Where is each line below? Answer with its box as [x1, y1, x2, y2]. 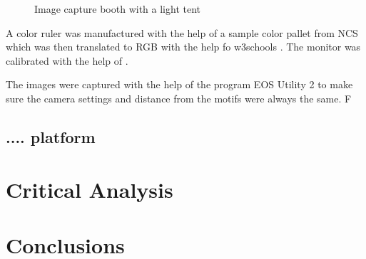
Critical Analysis [6, 174, 173, 203]
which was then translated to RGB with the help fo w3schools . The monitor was [6, 39, 361, 54]
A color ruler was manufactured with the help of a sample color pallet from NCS [6, 25, 358, 40]
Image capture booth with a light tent [34, 1, 200, 16]
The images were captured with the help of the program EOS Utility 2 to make [6, 77, 353, 92]
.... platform [6, 125, 96, 147]
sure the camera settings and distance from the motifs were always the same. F [6, 90, 352, 105]
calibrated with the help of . [6, 53, 128, 68]
